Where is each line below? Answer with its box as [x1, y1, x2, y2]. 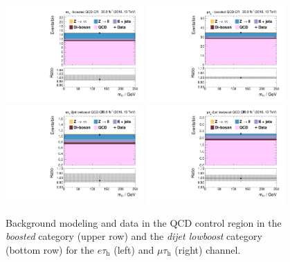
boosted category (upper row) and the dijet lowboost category [6, 229, 262, 243]
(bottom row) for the [6, 243, 95, 257]
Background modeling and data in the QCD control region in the [6, 215, 282, 230]
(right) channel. [174, 243, 241, 257]
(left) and [114, 243, 154, 257]
